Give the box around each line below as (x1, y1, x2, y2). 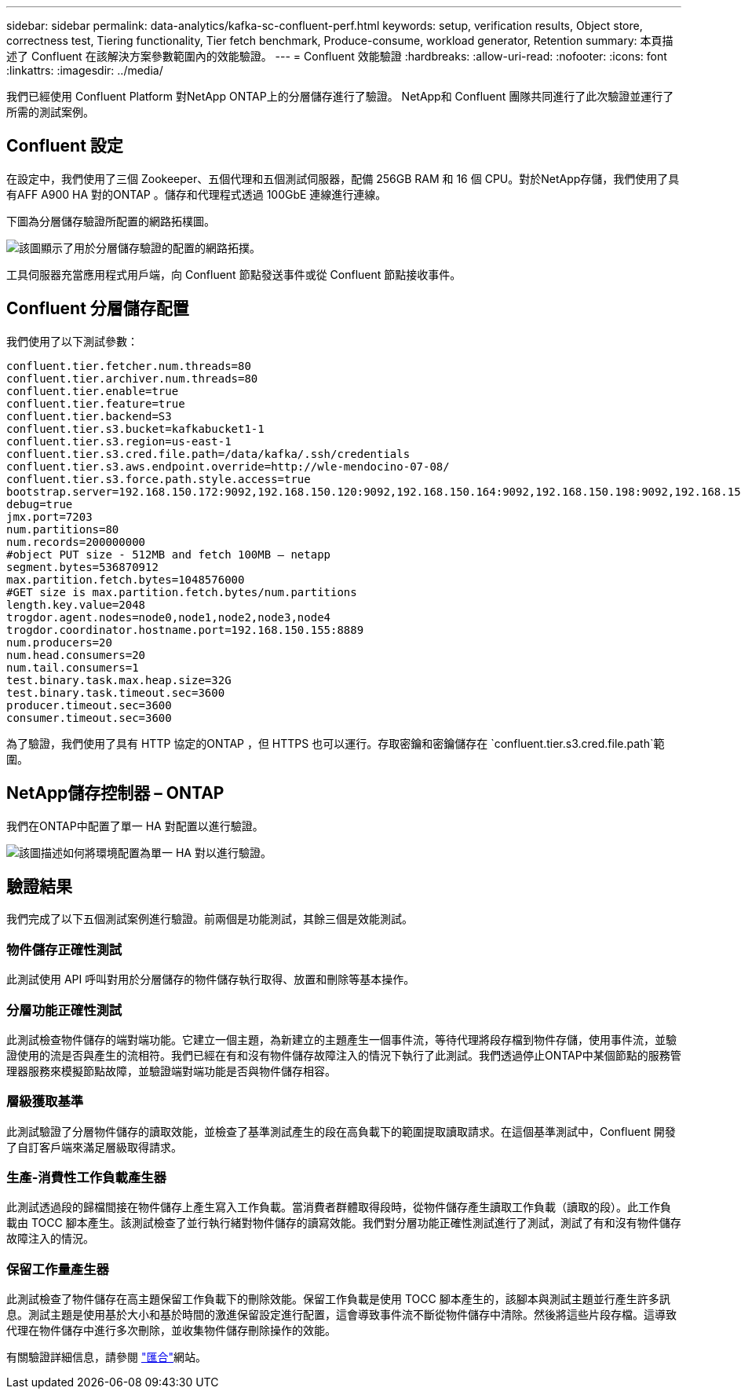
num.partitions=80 (6, 522, 119, 536)
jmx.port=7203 (6, 510, 93, 523)
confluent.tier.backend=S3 (6, 409, 172, 423)
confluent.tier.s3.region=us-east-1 (6, 434, 232, 448)
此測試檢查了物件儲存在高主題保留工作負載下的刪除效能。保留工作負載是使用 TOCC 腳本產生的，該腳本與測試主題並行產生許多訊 (6, 1292, 670, 1306)
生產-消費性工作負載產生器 (6, 1170, 166, 1185)
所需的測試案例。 (6, 105, 94, 119)
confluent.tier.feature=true (6, 397, 185, 410)
